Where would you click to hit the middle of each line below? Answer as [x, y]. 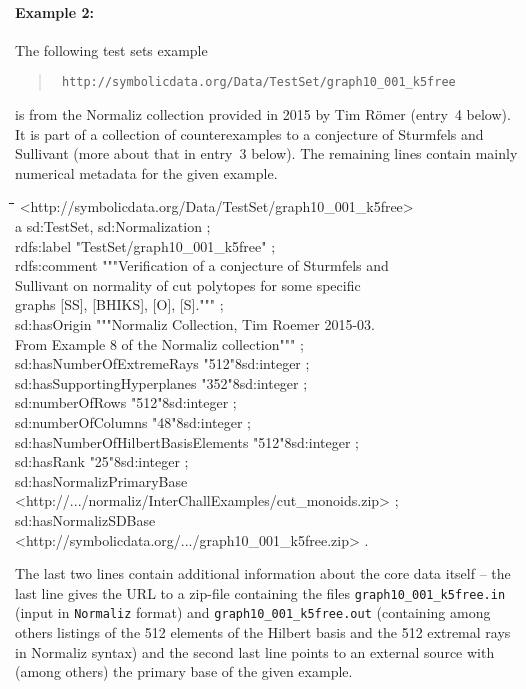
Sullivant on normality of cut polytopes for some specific [188, 284]
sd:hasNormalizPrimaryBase [101, 480]
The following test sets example [111, 49]
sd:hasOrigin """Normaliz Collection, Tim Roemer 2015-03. [195, 323]
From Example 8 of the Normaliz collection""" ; [159, 343]
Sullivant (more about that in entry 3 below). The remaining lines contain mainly [266, 153]
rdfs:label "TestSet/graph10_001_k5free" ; [145, 245]
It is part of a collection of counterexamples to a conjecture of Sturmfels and [249, 133]
